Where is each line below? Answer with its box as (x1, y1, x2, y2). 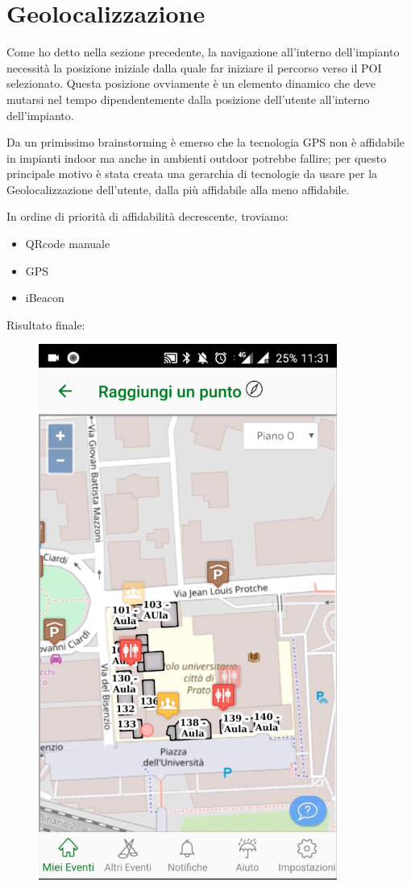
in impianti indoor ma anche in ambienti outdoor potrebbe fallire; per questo (6, 149, 387, 166)
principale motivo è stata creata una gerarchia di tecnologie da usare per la (6, 165, 378, 182)
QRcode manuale (25, 235, 110, 252)
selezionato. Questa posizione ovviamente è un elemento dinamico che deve (6, 75, 376, 92)
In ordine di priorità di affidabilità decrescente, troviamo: (6, 208, 289, 225)
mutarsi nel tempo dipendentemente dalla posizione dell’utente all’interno (6, 90, 370, 107)
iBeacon (25, 289, 64, 306)
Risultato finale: (6, 316, 85, 333)
